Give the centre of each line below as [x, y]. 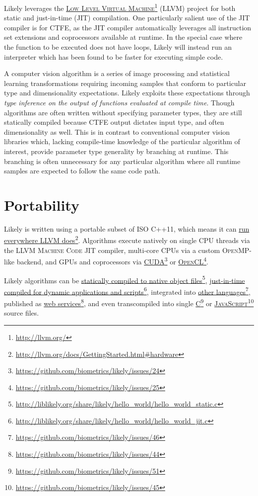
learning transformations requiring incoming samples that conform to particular [125, 83]
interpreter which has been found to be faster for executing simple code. [114, 56]
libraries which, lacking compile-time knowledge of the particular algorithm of [122, 141]
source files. [22, 313]
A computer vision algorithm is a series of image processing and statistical [117, 73]
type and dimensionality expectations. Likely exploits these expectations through [127, 93]
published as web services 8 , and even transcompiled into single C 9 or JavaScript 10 [129, 302]
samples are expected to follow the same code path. [82, 171]
